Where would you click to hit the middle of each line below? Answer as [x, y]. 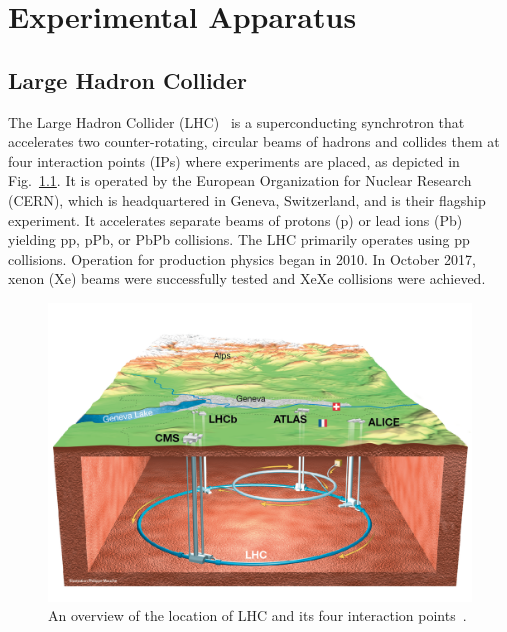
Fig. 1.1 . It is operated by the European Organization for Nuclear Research [240, 180]
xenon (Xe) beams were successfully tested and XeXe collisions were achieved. [247, 278]
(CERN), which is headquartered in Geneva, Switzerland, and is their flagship [247, 199]
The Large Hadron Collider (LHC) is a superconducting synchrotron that [236, 121]
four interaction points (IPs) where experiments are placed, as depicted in [234, 160]
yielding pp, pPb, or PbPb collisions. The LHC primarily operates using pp [239, 239]
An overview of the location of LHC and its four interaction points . [257, 615]
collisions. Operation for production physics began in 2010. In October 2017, [242, 258]
